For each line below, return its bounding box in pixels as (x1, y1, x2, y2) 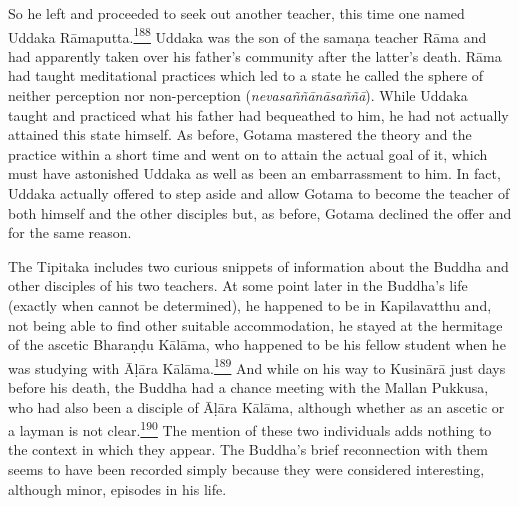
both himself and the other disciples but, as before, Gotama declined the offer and (8, 202, 512, 223)
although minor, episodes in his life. (8, 478, 227, 499)
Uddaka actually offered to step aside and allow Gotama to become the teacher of (8, 183, 510, 203)
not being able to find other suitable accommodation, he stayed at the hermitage (8, 314, 503, 335)
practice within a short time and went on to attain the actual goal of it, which (8, 143, 488, 164)
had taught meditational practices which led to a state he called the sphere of (8, 65, 484, 86)
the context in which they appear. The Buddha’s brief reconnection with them (8, 439, 488, 460)
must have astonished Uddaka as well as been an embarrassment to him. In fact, (8, 163, 501, 184)
